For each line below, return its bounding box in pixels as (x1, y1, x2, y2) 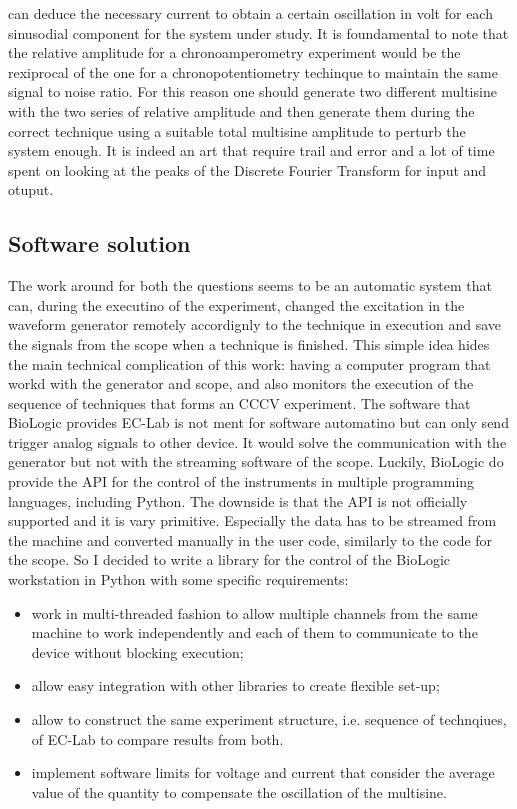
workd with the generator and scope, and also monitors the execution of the (8, 373, 474, 394)
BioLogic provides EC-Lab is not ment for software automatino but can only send (8, 412, 509, 433)
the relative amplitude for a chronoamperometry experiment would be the (8, 42, 461, 63)
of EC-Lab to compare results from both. (31, 728, 284, 749)
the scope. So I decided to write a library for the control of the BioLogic (8, 549, 451, 570)
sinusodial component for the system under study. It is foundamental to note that (8, 22, 509, 43)
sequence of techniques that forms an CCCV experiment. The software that (8, 392, 471, 413)
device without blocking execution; (31, 641, 244, 662)
